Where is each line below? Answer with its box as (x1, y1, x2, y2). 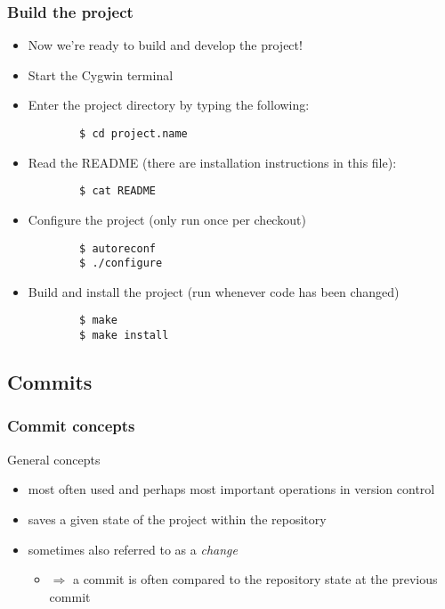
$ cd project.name (79, 128, 188, 140)
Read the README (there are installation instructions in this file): (28, 152, 397, 171)
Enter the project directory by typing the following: (28, 95, 310, 114)
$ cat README (79, 185, 156, 198)
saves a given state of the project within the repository (28, 509, 327, 528)
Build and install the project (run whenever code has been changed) (28, 282, 400, 300)
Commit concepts (7, 415, 135, 437)
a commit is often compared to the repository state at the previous (72, 570, 438, 588)
